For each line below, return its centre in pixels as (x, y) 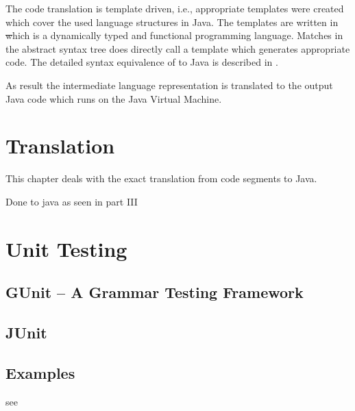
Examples (40, 372)
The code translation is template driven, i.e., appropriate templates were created (175, 8)
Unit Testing (66, 248)
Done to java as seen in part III (72, 201)
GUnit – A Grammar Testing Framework (155, 292)
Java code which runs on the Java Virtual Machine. (114, 98)
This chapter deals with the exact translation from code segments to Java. (161, 178)
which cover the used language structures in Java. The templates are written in (172, 22)
